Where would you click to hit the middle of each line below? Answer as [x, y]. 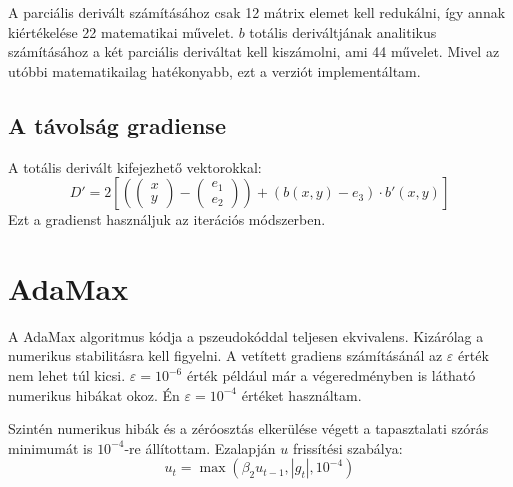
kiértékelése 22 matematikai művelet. [121, 31]
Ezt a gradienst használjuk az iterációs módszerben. [167, 219]
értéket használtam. [301, 394]
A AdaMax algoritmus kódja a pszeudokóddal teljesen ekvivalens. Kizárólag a [246, 335]
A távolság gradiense [117, 124]
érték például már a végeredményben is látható [331, 375]
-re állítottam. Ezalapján [200, 447]
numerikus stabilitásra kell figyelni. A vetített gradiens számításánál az [225, 355]
